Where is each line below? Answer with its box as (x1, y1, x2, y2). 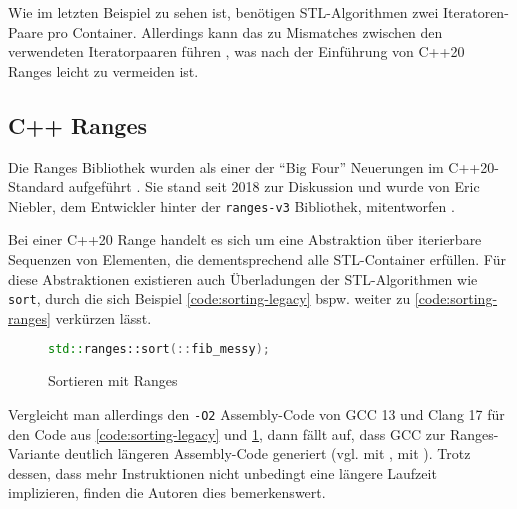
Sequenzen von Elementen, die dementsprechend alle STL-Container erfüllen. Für (8, 249, 506, 270)
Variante (8, 443, 60, 464)
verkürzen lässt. (55, 307, 152, 328)
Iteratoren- (442, 2, 509, 22)
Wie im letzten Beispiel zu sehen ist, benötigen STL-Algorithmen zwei (8, 2, 439, 22)
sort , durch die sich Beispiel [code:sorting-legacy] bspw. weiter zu (8, 288, 411, 309)
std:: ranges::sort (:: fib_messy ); (48, 342, 270, 357)
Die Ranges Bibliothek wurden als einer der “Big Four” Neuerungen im (8, 156, 444, 177)
